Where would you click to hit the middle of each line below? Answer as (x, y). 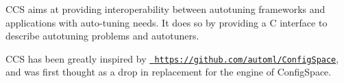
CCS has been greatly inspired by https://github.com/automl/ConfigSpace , (172, 58)
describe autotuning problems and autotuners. (102, 36)
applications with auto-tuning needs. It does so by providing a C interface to (167, 22)
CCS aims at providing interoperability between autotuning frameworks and (165, 9)
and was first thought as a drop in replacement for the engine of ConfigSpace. (169, 72)
